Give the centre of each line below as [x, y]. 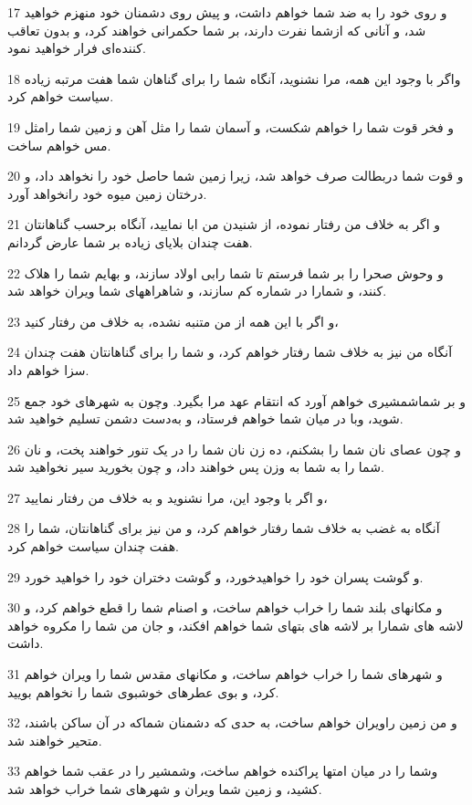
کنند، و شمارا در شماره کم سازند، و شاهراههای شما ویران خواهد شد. [197, 291]
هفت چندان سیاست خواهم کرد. [93, 546]
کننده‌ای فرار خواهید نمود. [77, 48]
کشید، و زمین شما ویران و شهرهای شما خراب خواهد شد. [165, 789]
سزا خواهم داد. [48, 369]
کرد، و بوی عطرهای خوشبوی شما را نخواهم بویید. [143, 691]
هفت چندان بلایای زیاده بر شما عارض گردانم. [130, 241]
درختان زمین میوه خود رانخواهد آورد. [107, 193]
